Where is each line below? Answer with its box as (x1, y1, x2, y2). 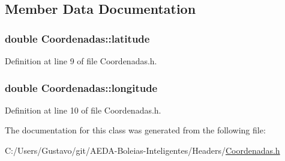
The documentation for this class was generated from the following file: (5, 124, 266, 136)
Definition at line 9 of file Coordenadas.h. (5, 55, 157, 67)
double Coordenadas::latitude (5, 31, 150, 46)
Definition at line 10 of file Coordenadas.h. (5, 103, 161, 116)
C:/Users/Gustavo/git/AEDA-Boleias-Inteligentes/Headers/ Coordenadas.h (5, 144, 280, 156)
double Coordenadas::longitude (5, 80, 158, 95)
